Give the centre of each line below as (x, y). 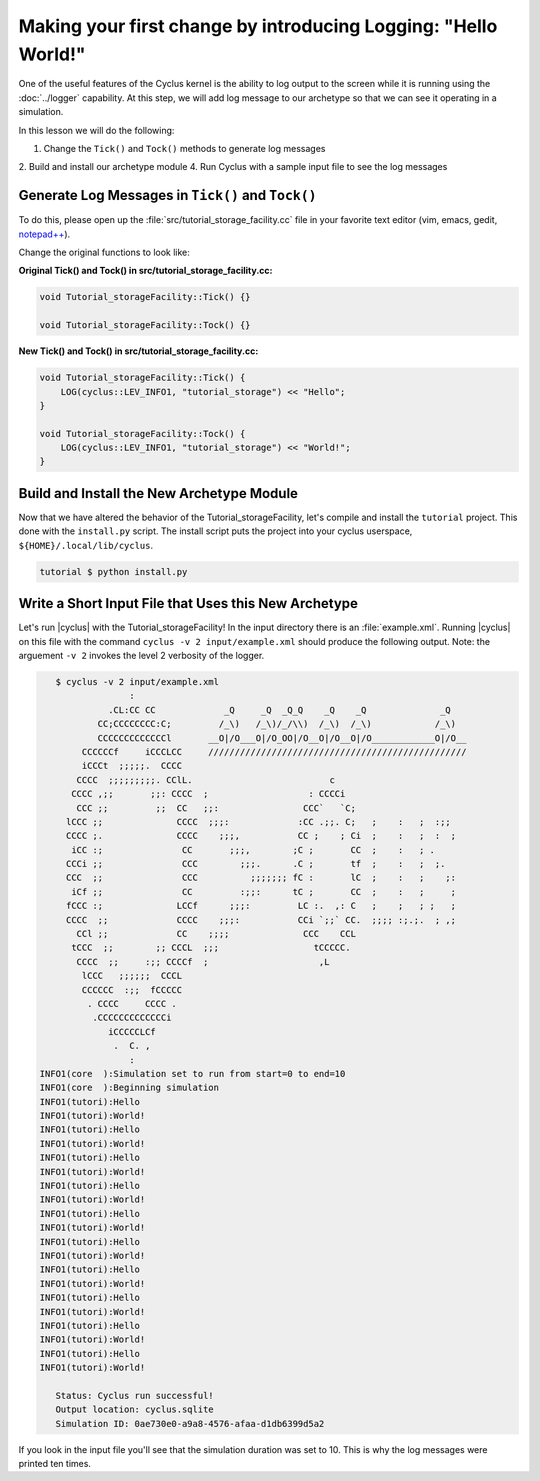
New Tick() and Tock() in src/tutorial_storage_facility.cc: (138, 351)
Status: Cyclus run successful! (134, 1395)
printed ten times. (55, 1464)
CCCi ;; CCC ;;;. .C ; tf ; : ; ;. (255, 864)
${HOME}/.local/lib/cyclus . (86, 545)
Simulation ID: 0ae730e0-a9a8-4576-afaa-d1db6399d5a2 (190, 1423)
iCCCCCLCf (132, 1031)
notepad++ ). (44, 234)
